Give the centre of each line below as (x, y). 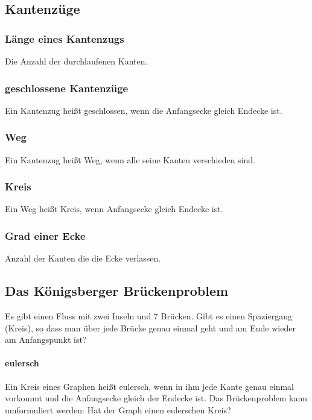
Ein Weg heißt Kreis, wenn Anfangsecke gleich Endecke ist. (114, 209)
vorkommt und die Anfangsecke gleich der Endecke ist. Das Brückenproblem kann (156, 398)
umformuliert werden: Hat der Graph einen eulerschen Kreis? (118, 409)
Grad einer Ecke (45, 235)
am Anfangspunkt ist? (46, 340)
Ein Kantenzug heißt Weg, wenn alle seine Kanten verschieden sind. (130, 159)
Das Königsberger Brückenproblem (117, 291)
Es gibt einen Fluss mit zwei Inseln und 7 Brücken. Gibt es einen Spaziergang (148, 316)
